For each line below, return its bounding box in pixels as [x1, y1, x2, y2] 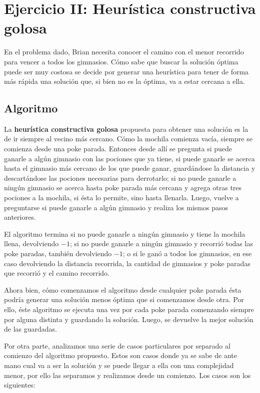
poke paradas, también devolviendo [4, 248, 112, 259]
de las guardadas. [4, 324, 57, 334]
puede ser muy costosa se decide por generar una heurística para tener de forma [4, 66, 249, 76]
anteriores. [4, 212, 36, 222]
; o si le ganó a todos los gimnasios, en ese [122, 248, 252, 259]
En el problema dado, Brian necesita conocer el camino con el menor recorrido [4, 46, 244, 57]
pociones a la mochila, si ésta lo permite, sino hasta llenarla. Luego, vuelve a [4, 192, 239, 203]
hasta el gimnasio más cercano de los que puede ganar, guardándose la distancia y [4, 163, 255, 173]
